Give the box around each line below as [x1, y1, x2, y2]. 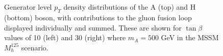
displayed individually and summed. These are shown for [4, 22, 182, 33]
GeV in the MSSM [161, 32, 219, 43]
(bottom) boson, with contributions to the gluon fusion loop [4, 12, 192, 22]
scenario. [21, 42, 48, 52]
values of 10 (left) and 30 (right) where [4, 32, 126, 43]
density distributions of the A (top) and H [63, 2, 196, 12]
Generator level [4, 2, 52, 12]
